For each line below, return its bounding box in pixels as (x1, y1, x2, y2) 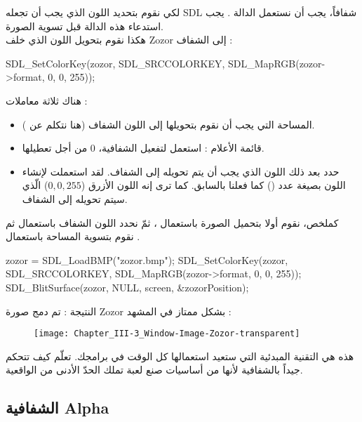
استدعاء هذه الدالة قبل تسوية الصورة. (6, 18, 164, 33)
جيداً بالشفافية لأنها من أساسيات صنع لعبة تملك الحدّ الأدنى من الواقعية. (6, 362, 303, 377)
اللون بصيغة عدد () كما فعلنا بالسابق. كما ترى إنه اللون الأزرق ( (81, 178, 346, 192)
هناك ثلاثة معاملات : (6, 93, 88, 107)
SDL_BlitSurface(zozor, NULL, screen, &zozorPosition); (6, 279, 249, 294)
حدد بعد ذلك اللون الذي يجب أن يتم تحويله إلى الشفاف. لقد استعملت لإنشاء (22, 164, 340, 178)
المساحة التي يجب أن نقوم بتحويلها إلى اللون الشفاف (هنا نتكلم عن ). (22, 117, 315, 131)
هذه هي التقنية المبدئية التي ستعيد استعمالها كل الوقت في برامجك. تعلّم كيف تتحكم (6, 348, 354, 363)
